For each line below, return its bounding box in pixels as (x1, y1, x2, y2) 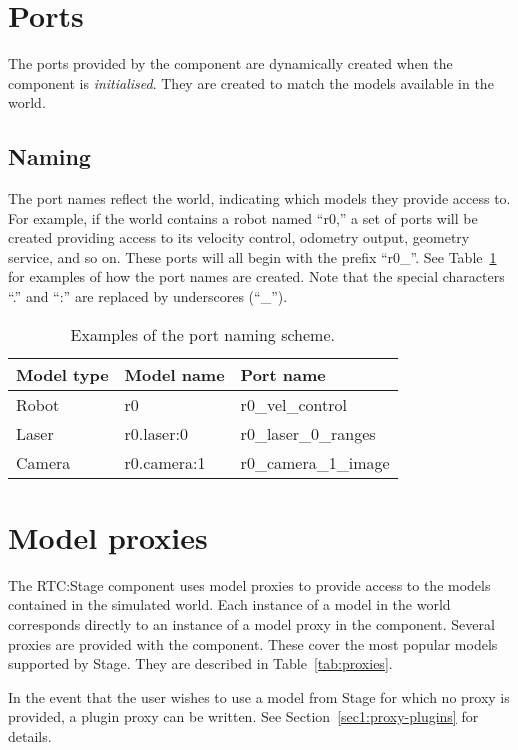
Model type (16, 362, 109, 386)
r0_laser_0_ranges (240, 421, 376, 445)
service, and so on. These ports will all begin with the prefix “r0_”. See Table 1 (8, 246, 497, 267)
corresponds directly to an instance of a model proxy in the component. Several (8, 613, 495, 634)
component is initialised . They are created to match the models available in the (8, 72, 494, 93)
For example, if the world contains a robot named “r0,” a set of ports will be (8, 207, 478, 228)
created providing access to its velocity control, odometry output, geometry (8, 227, 470, 248)
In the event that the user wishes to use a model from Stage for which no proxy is (8, 686, 510, 707)
